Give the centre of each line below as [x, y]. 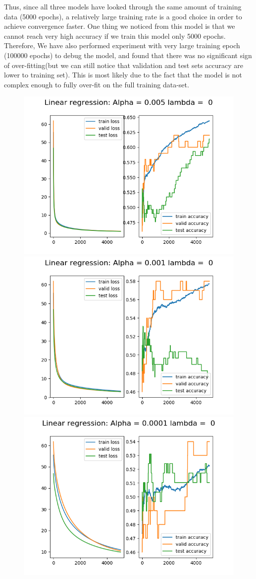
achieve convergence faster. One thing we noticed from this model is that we [120, 26]
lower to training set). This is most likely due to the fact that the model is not [123, 75]
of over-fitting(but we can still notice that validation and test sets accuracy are [124, 65]
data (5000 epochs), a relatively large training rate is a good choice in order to [123, 16]
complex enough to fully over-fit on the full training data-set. [97, 84]
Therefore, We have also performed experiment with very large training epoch [122, 45]
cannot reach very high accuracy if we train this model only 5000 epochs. [115, 36]
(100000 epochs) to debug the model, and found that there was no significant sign [128, 55]
